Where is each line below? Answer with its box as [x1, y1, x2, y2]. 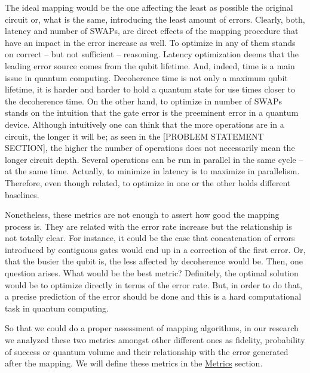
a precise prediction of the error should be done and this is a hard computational [5, 290, 302, 303]
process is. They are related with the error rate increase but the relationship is [5, 220, 292, 232]
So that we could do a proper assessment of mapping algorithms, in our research [5, 322, 299, 334]
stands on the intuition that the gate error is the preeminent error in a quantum [5, 106, 299, 119]
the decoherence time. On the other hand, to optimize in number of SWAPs [5, 94, 282, 107]
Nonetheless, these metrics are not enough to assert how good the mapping [5, 208, 280, 221]
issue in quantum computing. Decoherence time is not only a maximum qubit [5, 71, 288, 84]
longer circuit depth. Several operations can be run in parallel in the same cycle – [5, 153, 303, 165]
